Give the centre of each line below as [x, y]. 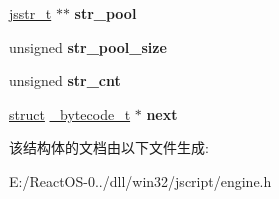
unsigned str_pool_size [88, 46]
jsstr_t [30, 13]
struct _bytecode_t [70, 113]
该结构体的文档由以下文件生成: [109, 147]
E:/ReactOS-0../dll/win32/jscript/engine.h [140, 180]
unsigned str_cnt [65, 80]
